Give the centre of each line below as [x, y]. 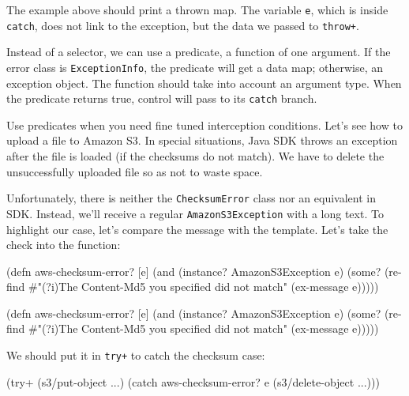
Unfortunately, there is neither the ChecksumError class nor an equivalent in [191, 198]
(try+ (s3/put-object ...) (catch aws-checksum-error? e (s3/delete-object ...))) [193, 381]
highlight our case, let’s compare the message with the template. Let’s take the [197, 229]
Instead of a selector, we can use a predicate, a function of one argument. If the [199, 52]
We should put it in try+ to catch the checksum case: [136, 355]
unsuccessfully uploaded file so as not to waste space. [135, 171]
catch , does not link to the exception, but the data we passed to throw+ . [183, 25]
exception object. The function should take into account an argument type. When [204, 83]
